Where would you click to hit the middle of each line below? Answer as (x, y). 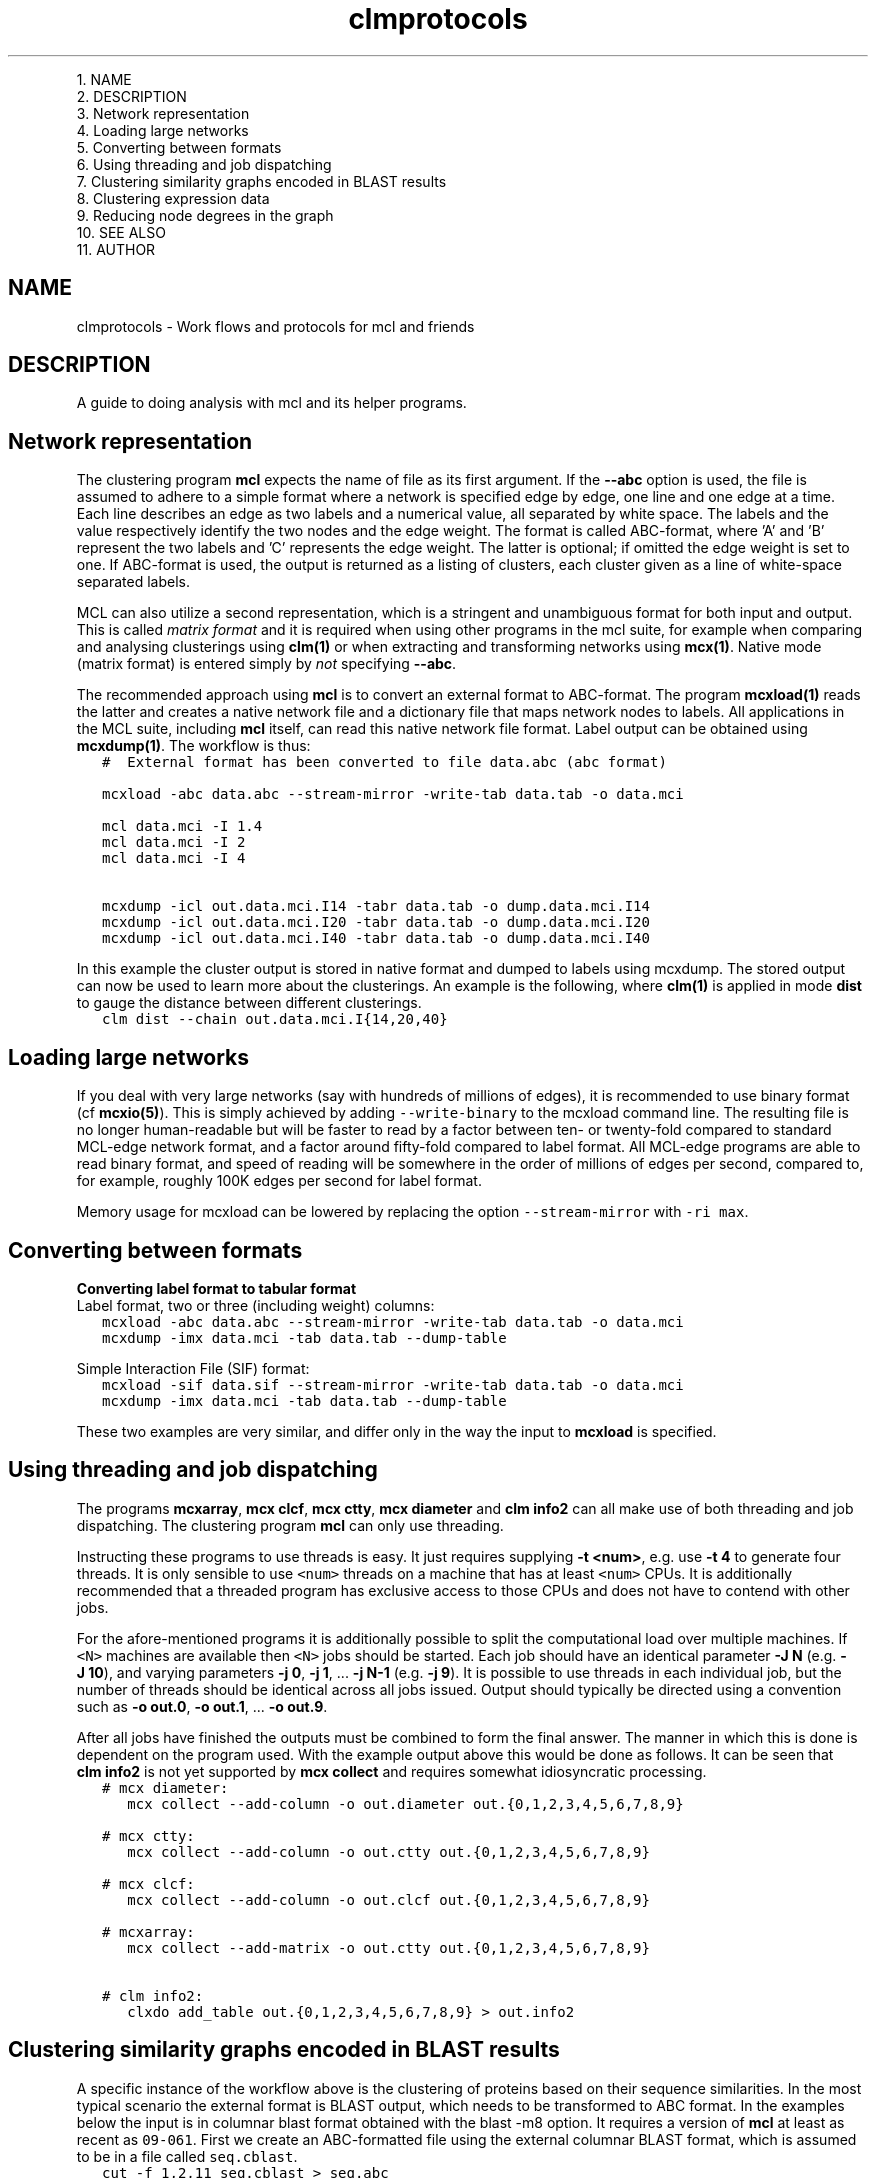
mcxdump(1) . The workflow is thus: (193, 746)
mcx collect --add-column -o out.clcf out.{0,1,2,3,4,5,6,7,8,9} (388, 1899)
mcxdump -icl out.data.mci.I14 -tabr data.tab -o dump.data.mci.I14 (376, 906)
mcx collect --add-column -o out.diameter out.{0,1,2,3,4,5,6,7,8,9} (405, 1803)
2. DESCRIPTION (131, 96)
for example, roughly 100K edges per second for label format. (279, 1181)
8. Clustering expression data (173, 198)
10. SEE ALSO (121, 232)
